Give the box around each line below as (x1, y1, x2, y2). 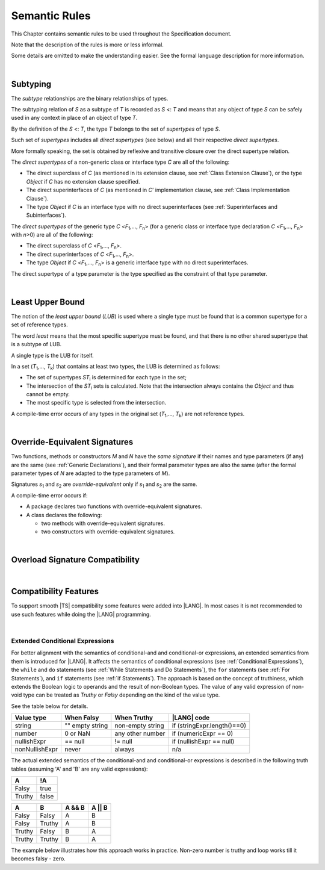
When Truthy (114, 713, 153, 722)
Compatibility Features (11, 586, 99, 597)
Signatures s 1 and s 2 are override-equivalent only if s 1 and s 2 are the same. (11, 480, 197, 489)
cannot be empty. (26, 391, 70, 398)
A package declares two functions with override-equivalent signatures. (26, 503, 203, 510)
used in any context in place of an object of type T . (11, 114, 138, 122)
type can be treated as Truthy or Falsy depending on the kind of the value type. (23, 691, 220, 698)
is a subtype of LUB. (11, 341, 62, 348)
